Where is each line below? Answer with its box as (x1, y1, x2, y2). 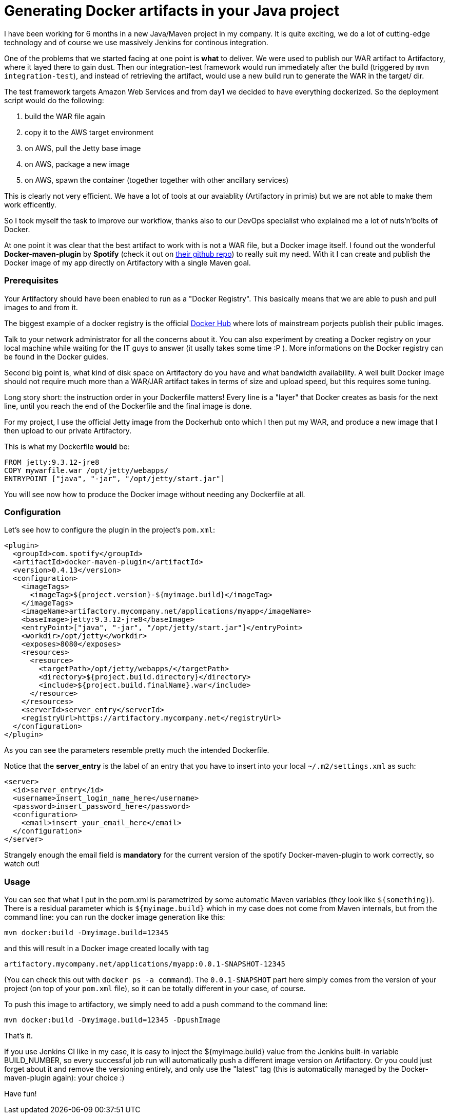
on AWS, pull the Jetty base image (25, 143, 141, 153)
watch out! (4, 859, 40, 868)
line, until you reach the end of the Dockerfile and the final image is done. (4, 401, 252, 410)
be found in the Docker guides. (4, 352, 109, 361)
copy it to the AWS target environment (25, 127, 154, 137)
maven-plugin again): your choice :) (4, 1073, 125, 1082)
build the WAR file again (25, 111, 105, 121)
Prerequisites (4, 275, 58, 286)
